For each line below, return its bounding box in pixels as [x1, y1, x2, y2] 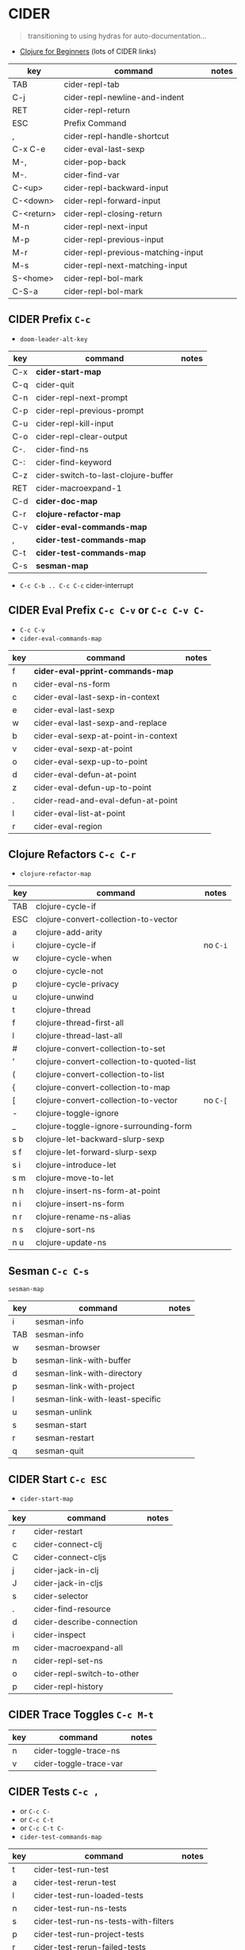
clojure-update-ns [35, 1237, 107, 1248]
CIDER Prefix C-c [8, 313, 91, 326]
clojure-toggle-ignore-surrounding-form [35, 1121, 193, 1132]
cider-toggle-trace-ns [33, 1745, 121, 1756]
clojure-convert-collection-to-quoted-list [35, 1056, 197, 1067]
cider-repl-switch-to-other [33, 1668, 140, 1679]
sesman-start [35, 1419, 87, 1430]
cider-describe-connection [33, 1617, 138, 1627]
